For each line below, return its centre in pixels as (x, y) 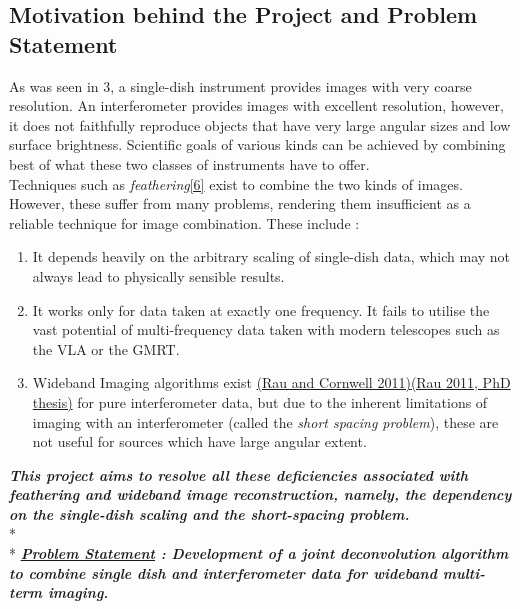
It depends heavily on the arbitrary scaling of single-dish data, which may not (271, 256)
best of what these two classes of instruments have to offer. (189, 163)
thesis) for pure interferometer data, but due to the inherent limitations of (260, 401)
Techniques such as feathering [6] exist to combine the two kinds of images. (236, 183)
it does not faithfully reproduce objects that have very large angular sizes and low (260, 124)
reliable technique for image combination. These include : (184, 222)
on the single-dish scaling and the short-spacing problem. (209, 513)
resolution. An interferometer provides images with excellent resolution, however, (256, 105)
